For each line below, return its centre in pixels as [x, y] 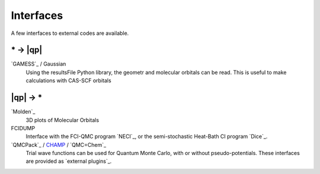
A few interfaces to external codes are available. [70, 33]
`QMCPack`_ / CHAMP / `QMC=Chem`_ [59, 144]
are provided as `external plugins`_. [69, 161]
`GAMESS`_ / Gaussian [39, 64]
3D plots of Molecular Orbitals [63, 120]
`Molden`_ [23, 112]
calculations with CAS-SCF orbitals [69, 80]
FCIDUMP [23, 128]
